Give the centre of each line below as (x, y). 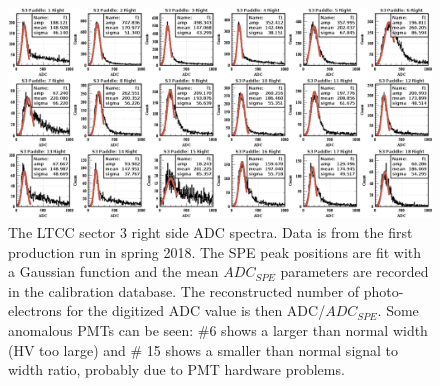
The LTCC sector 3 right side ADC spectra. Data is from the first (210, 231)
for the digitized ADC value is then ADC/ (196, 310)
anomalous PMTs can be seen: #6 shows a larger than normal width (218, 329)
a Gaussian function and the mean (113, 271)
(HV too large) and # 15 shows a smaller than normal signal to (203, 349)
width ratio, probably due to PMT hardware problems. (176, 369)
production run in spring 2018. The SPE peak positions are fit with (215, 251)
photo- (383, 290)
